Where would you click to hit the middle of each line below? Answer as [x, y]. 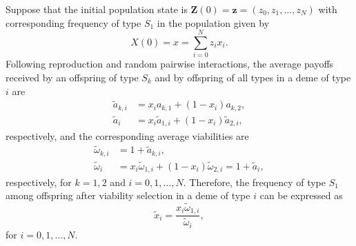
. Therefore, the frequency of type [254, 182]
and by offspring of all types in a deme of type [253, 77]
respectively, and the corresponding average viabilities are [127, 135]
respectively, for [39, 182]
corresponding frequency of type [73, 22]
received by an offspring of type [72, 77]
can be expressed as [301, 195]
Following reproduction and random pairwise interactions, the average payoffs [170, 64]
